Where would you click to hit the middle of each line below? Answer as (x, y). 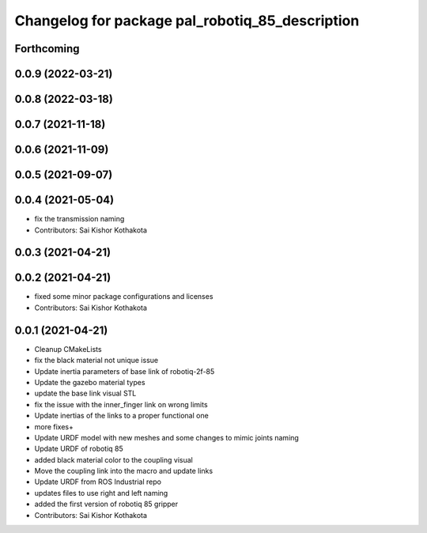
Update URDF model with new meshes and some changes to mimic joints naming (167, 437)
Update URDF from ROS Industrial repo (98, 482)
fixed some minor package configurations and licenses (124, 297)
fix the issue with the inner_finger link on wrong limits (121, 404)
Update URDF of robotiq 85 (79, 449)
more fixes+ (54, 426)
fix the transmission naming (79, 219)
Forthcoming (47, 49)
